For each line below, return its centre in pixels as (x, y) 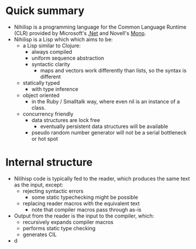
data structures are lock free (66, 120)
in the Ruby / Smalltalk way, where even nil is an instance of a (106, 101)
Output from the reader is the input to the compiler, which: (84, 216)
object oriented (41, 95)
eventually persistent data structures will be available (104, 126)
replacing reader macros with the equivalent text (81, 203)
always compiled (52, 51)
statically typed (41, 82)
